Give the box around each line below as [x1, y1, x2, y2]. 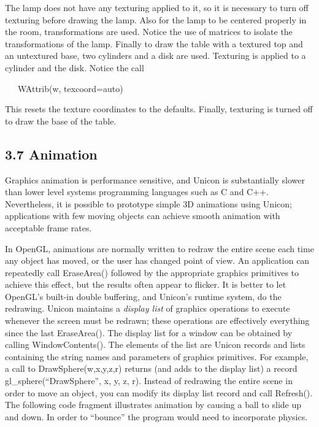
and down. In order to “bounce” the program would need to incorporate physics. [5, 410, 308, 423]
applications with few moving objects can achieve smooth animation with [5, 209, 280, 222]
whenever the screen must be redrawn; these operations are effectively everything [5, 314, 310, 327]
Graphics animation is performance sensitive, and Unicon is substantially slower [5, 173, 305, 186]
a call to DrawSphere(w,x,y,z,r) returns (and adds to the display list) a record [5, 362, 298, 375]
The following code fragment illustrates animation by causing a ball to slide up [5, 398, 302, 411]
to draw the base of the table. [5, 114, 117, 127]
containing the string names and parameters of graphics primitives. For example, [5, 350, 309, 363]
